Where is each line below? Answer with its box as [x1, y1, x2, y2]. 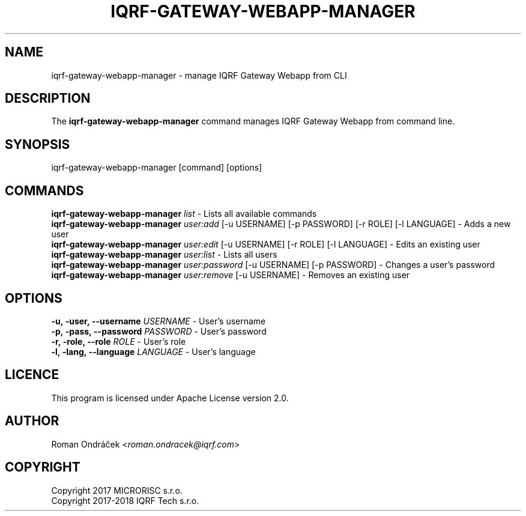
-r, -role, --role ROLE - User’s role [51, 336, 186, 347]
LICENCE [5, 367, 59, 383]
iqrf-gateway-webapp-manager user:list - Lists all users [51, 249, 277, 260]
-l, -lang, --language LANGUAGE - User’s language [51, 346, 256, 357]
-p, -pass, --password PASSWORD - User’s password [51, 326, 267, 336]
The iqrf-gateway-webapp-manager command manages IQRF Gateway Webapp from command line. [51, 116, 455, 127]
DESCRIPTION [5, 91, 91, 106]
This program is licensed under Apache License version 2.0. [51, 392, 289, 403]
